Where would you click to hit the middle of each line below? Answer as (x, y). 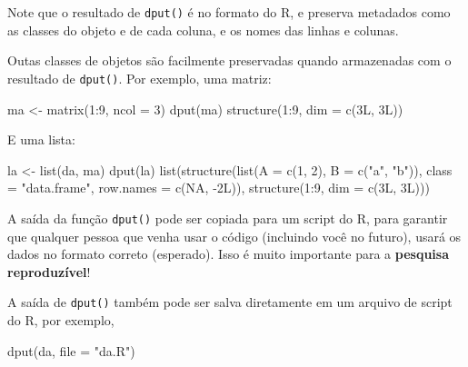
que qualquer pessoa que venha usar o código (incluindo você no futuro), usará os (234, 236)
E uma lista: (41, 139)
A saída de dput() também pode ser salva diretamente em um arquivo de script (230, 302)
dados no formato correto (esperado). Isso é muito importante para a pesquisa (228, 254)
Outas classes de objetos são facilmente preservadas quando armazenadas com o (229, 60)
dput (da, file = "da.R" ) (71, 350)
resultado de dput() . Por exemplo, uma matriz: (139, 78)
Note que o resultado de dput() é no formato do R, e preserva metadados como (229, 12)
